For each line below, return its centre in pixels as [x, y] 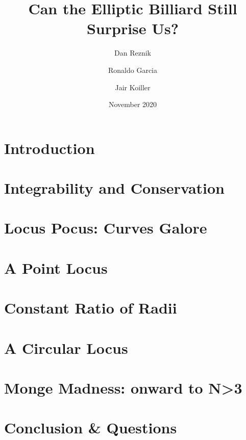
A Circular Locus [66, 347]
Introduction [50, 148]
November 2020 [133, 104]
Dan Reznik [133, 53]
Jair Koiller [133, 87]
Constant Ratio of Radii [91, 308]
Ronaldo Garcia [132, 70]
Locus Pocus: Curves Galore [106, 228]
